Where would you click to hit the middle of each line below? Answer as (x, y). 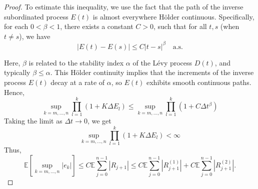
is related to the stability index (76, 62)
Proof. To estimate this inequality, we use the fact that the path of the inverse (124, 6)
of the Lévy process (162, 62)
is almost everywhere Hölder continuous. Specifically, (173, 16)
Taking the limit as (33, 121)
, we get (99, 121)
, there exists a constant (97, 26)
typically (17, 72)
